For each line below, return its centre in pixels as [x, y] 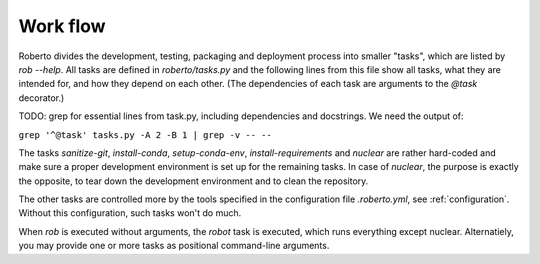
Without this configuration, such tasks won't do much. [130, 213]
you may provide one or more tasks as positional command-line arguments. [174, 246]
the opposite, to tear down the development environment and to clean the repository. [193, 181]
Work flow [62, 26]
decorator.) [41, 97]
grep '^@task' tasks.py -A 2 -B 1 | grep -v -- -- [145, 134]
